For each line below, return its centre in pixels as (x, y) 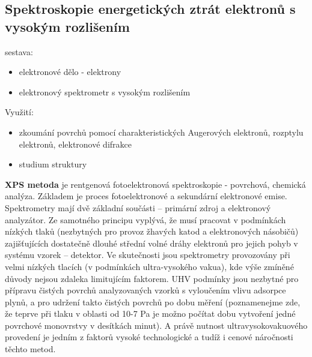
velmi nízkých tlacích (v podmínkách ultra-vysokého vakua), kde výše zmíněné (149, 266)
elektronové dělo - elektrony (70, 72)
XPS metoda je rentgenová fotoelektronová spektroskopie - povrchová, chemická (155, 184)
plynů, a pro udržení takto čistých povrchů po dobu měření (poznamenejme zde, (153, 301)
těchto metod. (30, 349)
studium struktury (53, 164)
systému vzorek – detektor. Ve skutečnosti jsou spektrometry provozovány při (148, 255)
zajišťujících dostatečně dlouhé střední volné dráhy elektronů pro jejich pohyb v (151, 243)
